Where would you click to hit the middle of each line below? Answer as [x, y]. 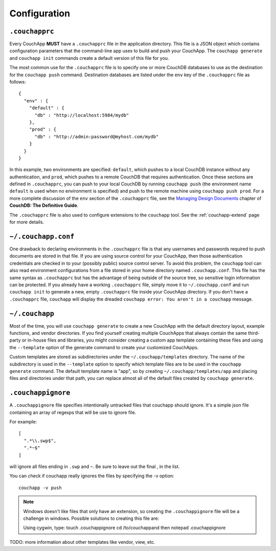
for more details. [27, 222]
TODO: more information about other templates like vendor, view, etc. [82, 542]
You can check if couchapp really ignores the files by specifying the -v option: [92, 476]
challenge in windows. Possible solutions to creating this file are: [91, 518]
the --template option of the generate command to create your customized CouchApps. [104, 347]
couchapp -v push [40, 488]
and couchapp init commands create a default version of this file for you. [89, 58]
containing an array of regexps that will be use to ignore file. [73, 412]
